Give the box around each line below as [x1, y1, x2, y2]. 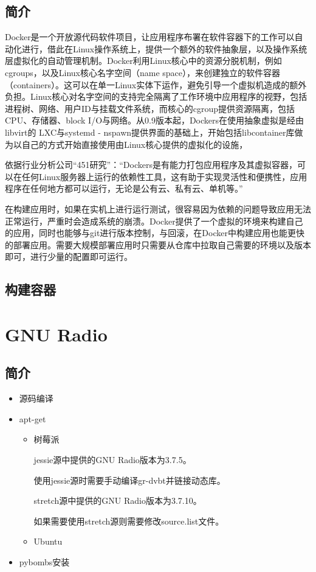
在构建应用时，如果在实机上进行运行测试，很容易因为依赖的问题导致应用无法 [5, 202, 311, 215]
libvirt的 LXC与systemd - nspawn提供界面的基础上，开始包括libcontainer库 [5, 125, 295, 138]
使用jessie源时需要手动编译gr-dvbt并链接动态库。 [33, 473, 225, 486]
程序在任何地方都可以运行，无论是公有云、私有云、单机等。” [5, 182, 243, 195]
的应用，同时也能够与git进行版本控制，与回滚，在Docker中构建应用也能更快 [5, 226, 304, 239]
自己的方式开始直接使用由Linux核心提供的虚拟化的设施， [21, 138, 248, 150]
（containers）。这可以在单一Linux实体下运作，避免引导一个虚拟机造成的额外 [5, 78, 307, 91]
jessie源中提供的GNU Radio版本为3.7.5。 [33, 453, 191, 466]
